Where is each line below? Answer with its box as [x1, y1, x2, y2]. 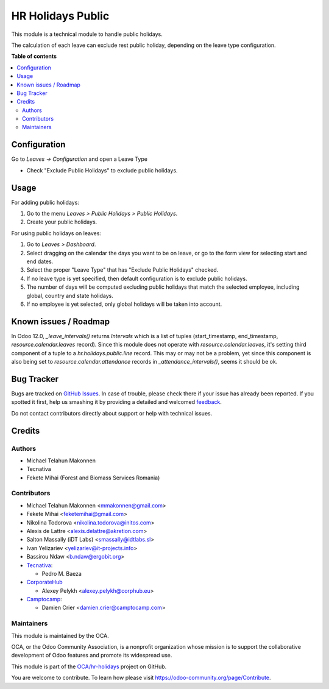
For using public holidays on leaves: [11, 229, 102, 237]
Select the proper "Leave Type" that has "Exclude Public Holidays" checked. [26, 266, 219, 274]
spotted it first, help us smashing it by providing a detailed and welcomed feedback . [11, 398, 222, 406]
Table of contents [11, 52, 57, 60]
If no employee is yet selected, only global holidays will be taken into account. [26, 300, 222, 308]
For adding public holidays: [11, 199, 79, 206]
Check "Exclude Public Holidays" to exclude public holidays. [26, 166, 178, 174]
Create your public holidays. [26, 218, 97, 225]
